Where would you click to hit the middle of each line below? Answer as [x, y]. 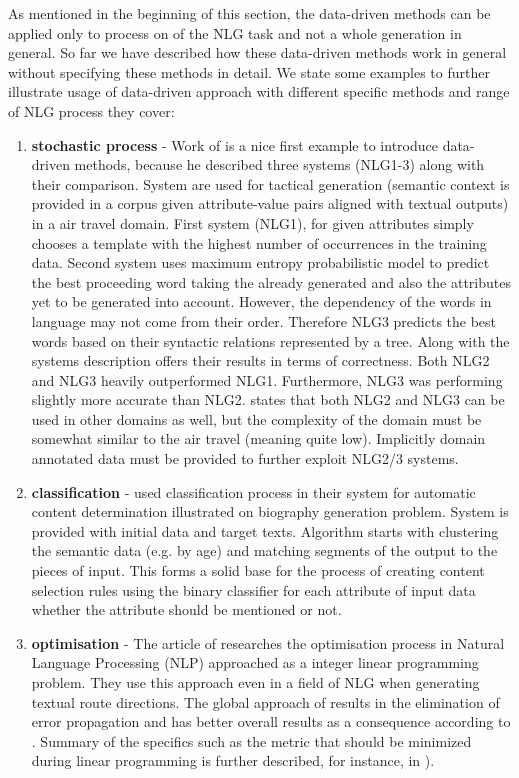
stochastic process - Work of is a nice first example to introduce [234, 144]
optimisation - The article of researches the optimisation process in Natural [268, 642]
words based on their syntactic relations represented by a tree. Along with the [270, 340]
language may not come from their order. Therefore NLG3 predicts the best [264, 320]
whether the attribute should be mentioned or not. [186, 609]
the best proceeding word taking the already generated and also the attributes [271, 281]
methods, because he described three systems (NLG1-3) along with [279, 164]
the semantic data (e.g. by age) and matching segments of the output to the [264, 550]
